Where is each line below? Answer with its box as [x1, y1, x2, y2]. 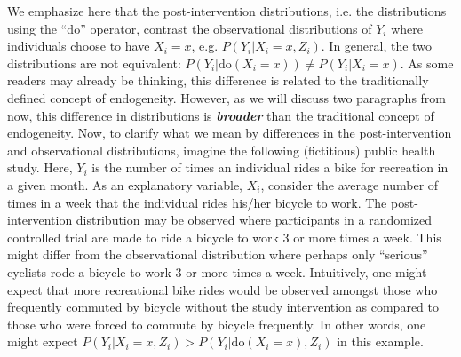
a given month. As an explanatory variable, [7, 175, 243, 194]
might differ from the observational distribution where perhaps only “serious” [7, 245, 428, 264]
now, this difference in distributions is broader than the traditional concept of [7, 106, 434, 124]
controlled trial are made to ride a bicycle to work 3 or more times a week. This [7, 227, 441, 246]
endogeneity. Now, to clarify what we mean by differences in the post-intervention [7, 123, 452, 142]
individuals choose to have [7, 36, 150, 55]
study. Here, [7, 158, 73, 177]
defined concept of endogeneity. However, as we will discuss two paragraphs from [7, 88, 447, 107]
